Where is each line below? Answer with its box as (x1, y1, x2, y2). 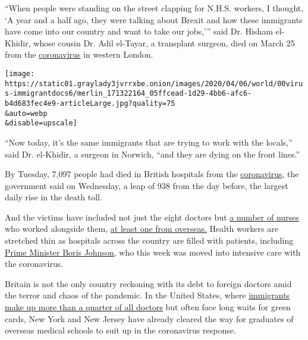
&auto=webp (5, 109, 48, 118)
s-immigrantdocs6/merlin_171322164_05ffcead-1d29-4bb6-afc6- (5, 89, 252, 98)
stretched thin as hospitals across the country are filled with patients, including (5, 234, 294, 247)
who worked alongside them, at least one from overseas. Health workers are (5, 222, 278, 235)
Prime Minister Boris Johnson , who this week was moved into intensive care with (5, 245, 301, 258)
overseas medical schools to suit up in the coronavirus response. (5, 324, 236, 336)
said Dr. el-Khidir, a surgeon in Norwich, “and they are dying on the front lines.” (5, 147, 300, 160)
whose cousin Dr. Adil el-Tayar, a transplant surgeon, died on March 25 (33, 36, 295, 49)
